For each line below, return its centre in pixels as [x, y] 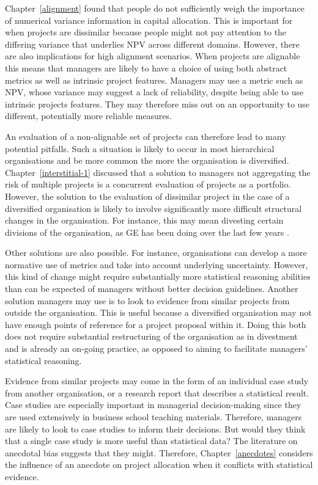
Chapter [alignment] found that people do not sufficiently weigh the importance [155, 8]
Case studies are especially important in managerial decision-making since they [153, 405]
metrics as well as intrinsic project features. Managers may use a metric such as [154, 80]
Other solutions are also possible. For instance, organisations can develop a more [156, 253]
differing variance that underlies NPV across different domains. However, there [152, 44]
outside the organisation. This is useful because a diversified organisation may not [158, 312]
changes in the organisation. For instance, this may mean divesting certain [144, 220]
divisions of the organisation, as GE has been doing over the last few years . [147, 232]
